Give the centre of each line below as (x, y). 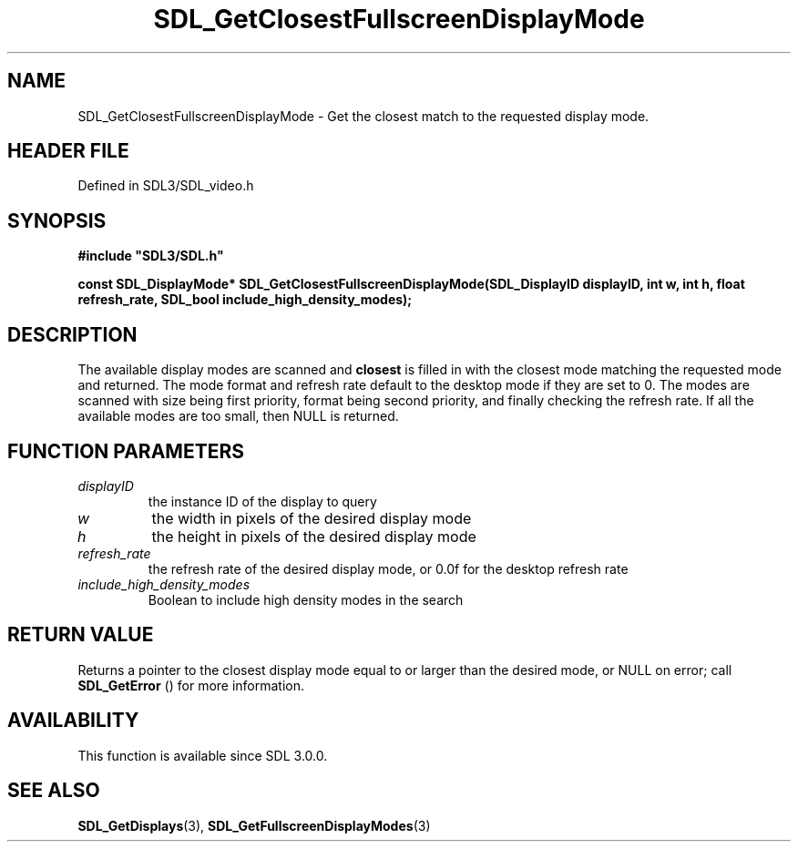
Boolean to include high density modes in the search (306, 599)
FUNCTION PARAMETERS (126, 451)
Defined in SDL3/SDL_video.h (166, 186)
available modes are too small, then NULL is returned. (238, 416)
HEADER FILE (68, 151)
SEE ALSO (54, 791)
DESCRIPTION (72, 334)
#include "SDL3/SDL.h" (151, 256)
